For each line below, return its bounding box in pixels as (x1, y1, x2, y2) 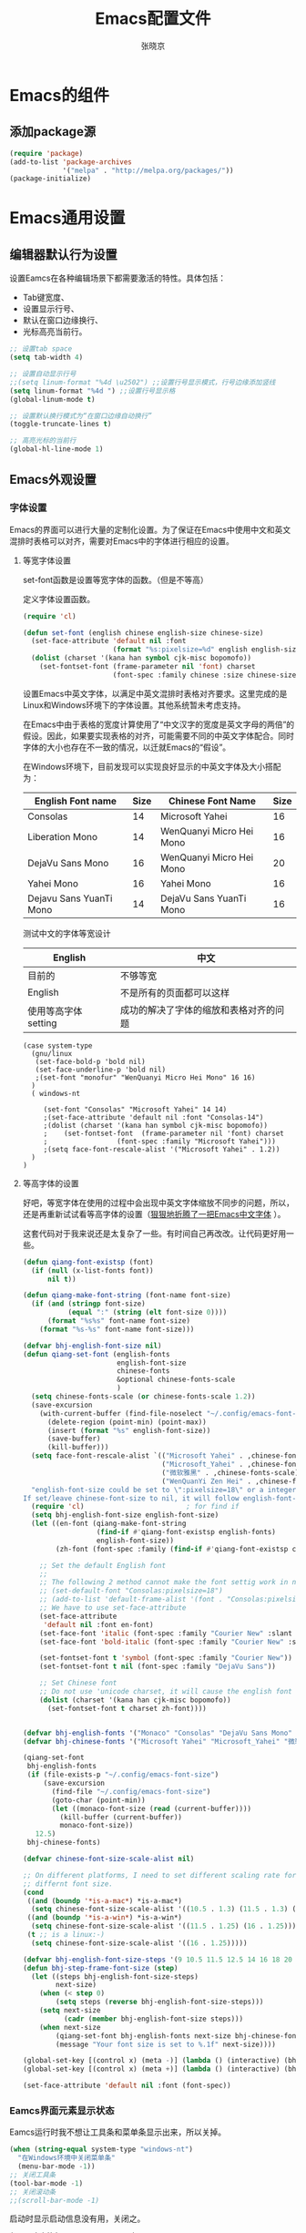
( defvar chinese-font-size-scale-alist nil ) (22, 1855, 195, 1864)
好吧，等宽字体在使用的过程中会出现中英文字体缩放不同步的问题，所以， (22, 1197, 294, 1208)
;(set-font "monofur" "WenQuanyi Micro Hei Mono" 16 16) (35, 1072, 256, 1082)
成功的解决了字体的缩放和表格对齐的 (119, 1003, 276, 1016)
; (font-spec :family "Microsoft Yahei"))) (43, 1136, 276, 1146)
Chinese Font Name (168, 794, 257, 807)
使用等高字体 (26, 1004, 83, 1017)
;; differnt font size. (22, 1879, 114, 1889)
